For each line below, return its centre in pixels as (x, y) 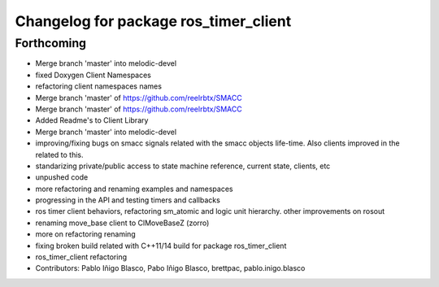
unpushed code (62, 177)
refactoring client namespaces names (99, 86)
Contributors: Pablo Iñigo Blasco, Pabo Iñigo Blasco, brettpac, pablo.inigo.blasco (170, 268)
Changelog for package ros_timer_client (153, 21)
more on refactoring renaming (85, 234)
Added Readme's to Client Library (92, 120)
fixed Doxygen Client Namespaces (93, 75)
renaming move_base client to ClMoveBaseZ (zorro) (122, 223)
